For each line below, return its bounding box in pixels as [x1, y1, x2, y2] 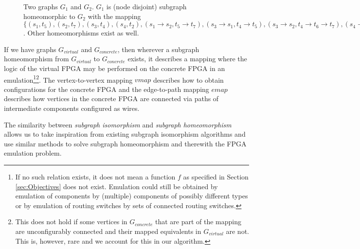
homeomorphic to [23, 11, 75, 21]
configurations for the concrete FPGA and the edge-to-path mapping [4, 84, 209, 94]
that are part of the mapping [155, 216, 242, 227]
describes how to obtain [153, 74, 224, 85]
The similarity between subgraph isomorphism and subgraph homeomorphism [4, 119, 232, 129]
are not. [226, 226, 249, 236]
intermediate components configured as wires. [4, 103, 140, 113]
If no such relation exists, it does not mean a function [15, 171, 176, 181]
